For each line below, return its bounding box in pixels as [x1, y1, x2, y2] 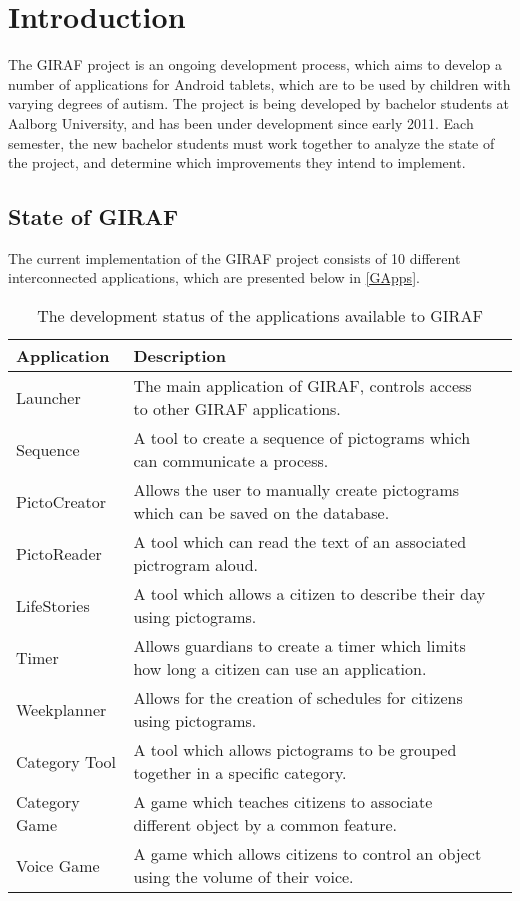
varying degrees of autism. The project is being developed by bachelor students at [8, 93, 510, 114]
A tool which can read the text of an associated [133, 530, 467, 554]
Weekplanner [16, 697, 107, 721]
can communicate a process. [133, 449, 329, 473]
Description [133, 344, 226, 368]
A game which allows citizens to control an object [133, 842, 482, 866]
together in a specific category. [133, 761, 347, 785]
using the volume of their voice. [133, 865, 354, 889]
